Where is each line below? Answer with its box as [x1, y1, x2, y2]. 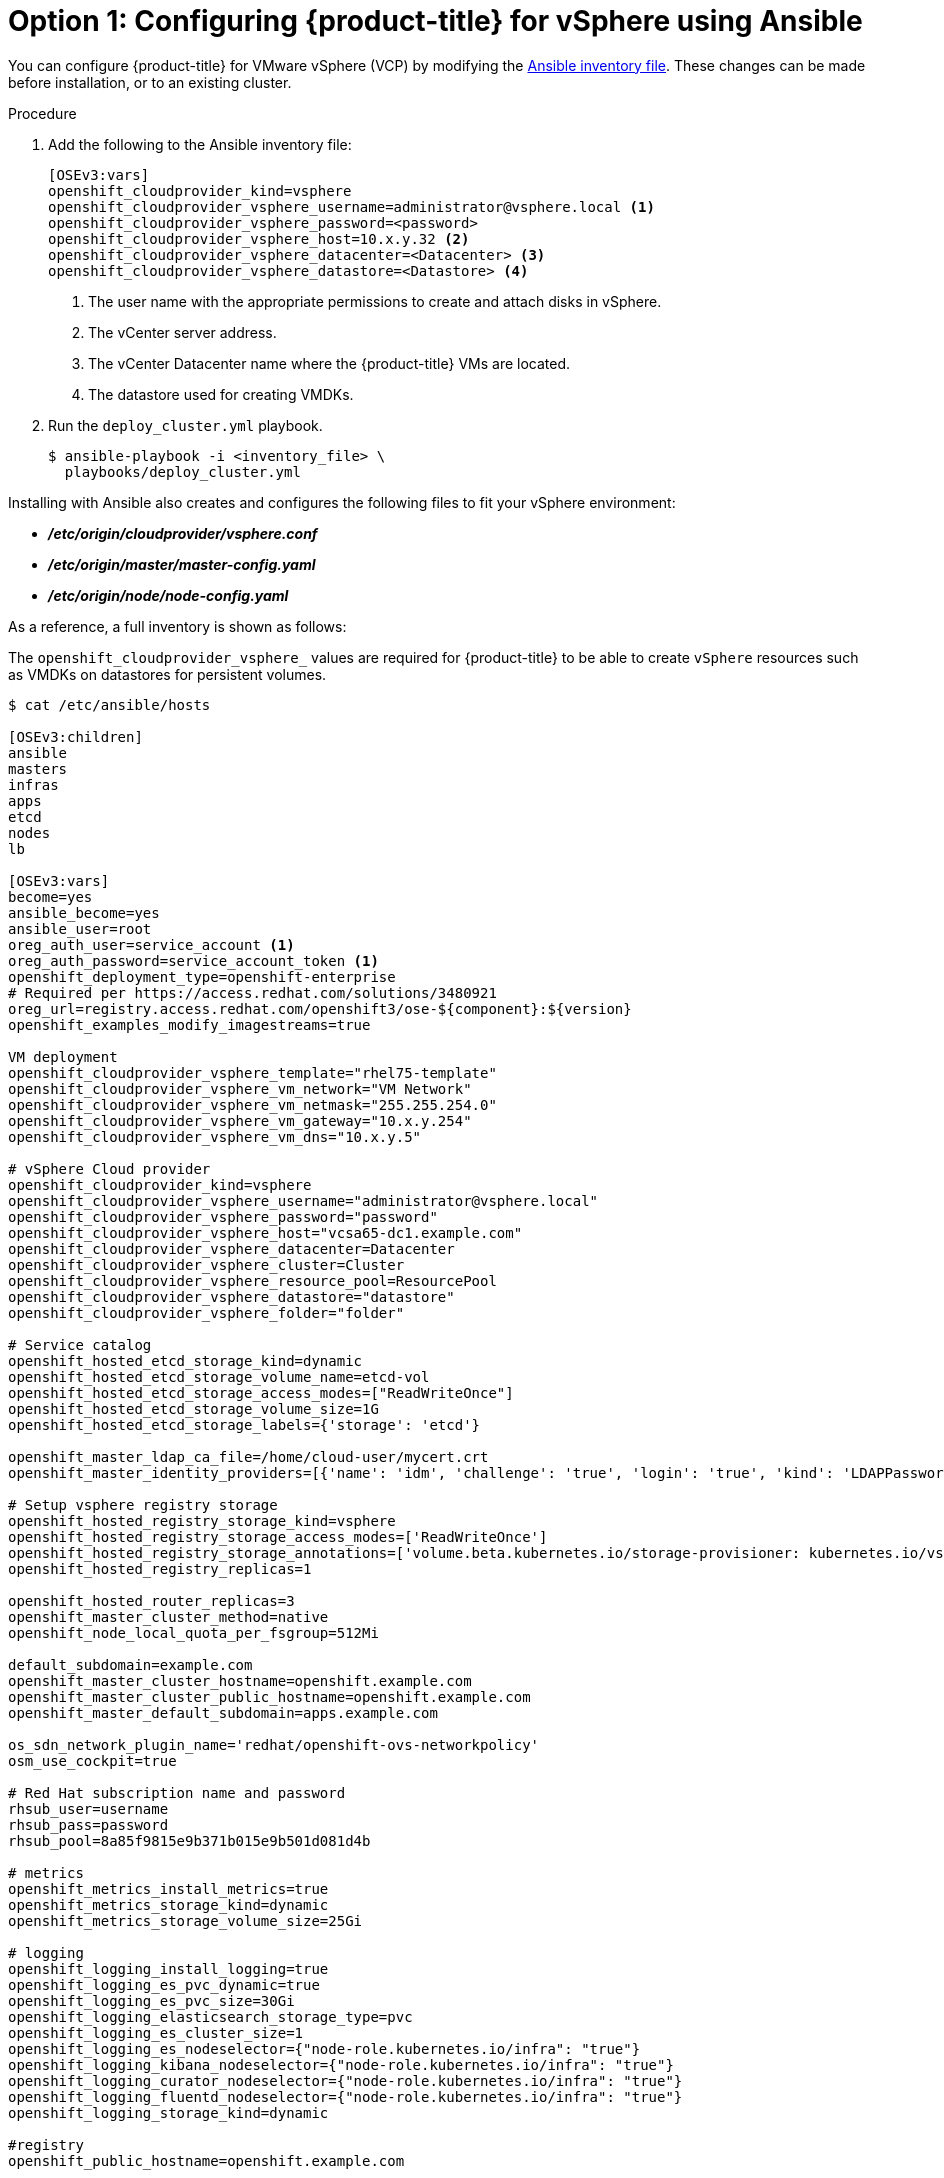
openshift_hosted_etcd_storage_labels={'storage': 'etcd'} [8, 1416, 481, 1433]
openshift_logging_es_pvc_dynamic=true [8, 1976, 320, 1993]
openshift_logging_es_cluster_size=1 [8, 2024, 304, 2041]
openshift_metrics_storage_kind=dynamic [8, 1896, 329, 1913]
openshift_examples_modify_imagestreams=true [8, 1016, 371, 1033]
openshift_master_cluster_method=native [8, 1608, 329, 1625]
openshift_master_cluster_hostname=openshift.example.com [8, 1672, 472, 1689]
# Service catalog [8, 1336, 152, 1353]
